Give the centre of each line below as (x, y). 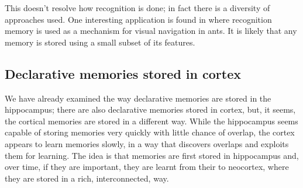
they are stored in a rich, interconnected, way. (87, 178)
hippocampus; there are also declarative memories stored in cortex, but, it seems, (150, 109)
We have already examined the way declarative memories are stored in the (138, 98)
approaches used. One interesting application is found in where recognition (138, 19)
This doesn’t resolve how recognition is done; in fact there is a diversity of (137, 8)
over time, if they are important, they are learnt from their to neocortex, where (147, 167)
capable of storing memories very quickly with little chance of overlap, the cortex (150, 132)
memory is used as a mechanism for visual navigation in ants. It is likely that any (151, 31)
